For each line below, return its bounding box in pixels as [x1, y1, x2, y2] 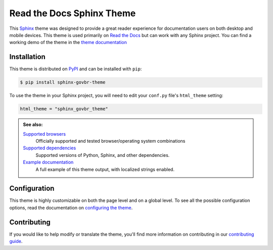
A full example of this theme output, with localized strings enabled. [35, 166, 174, 172]
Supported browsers [23, 131, 66, 137]
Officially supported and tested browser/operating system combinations [35, 138, 186, 144]
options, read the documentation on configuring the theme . [9, 204, 133, 211]
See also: [23, 121, 43, 128]
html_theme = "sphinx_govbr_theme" [20, 106, 108, 112]
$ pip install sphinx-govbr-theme [20, 79, 106, 86]
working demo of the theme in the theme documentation [9, 39, 127, 46]
